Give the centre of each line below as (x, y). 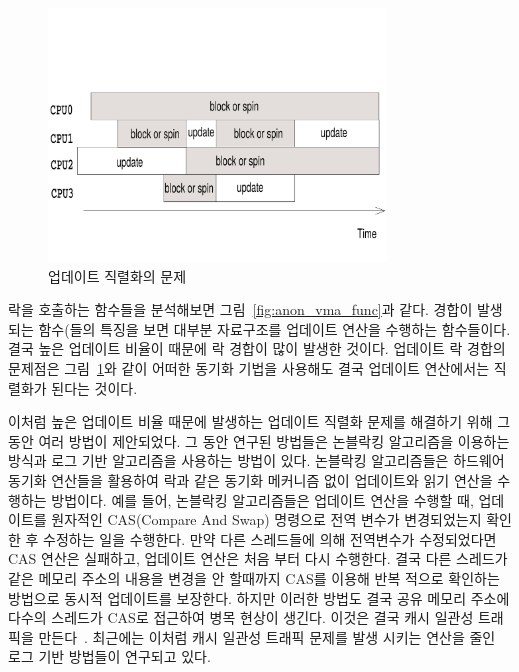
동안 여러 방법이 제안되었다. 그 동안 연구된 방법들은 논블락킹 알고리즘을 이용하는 (259, 440)
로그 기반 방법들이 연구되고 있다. (109, 656)
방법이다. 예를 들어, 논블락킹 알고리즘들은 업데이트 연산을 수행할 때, (262, 499)
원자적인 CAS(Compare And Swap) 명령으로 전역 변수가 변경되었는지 (266, 519)
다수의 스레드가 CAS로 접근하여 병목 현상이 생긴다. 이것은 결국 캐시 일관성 (241, 617)
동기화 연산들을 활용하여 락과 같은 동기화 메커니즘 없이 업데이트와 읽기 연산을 (250, 479)
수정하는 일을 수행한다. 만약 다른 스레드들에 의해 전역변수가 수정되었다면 (270, 538)
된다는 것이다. (94, 387)
